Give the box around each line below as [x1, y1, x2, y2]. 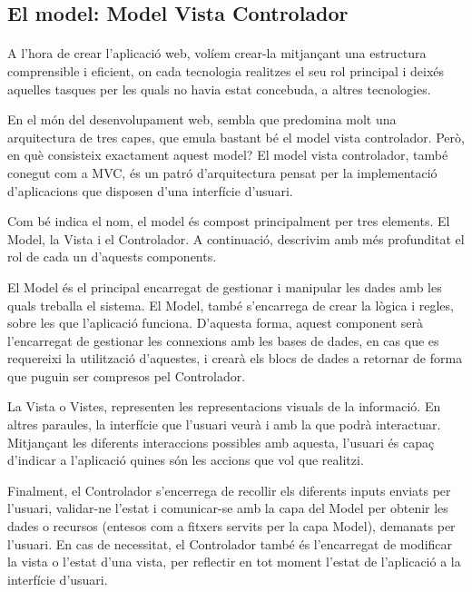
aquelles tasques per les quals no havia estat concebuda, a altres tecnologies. [7, 79, 431, 98]
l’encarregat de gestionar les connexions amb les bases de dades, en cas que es [7, 331, 439, 350]
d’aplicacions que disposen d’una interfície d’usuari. [7, 181, 293, 200]
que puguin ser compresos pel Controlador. [7, 366, 246, 385]
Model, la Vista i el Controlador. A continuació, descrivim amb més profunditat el [7, 229, 465, 248]
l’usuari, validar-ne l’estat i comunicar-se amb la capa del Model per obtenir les [7, 498, 448, 518]
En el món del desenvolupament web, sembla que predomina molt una [7, 110, 397, 129]
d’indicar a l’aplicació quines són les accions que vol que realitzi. [7, 450, 364, 469]
